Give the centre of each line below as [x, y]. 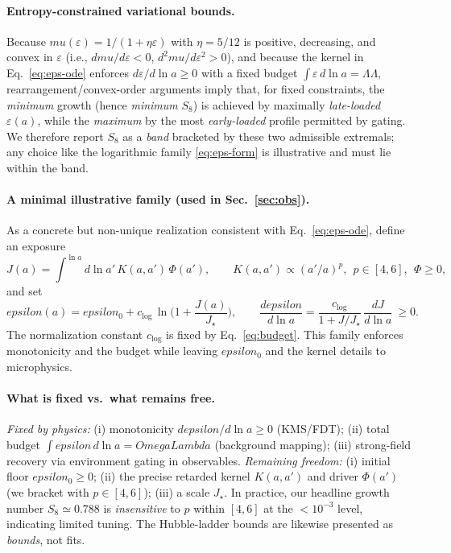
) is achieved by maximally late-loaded [287, 104]
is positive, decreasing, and [310, 41]
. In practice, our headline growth [307, 491]
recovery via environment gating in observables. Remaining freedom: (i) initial [199, 460]
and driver [333, 476]
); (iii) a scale [177, 491]
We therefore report [55, 136]
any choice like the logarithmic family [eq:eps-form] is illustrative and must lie [199, 152]
